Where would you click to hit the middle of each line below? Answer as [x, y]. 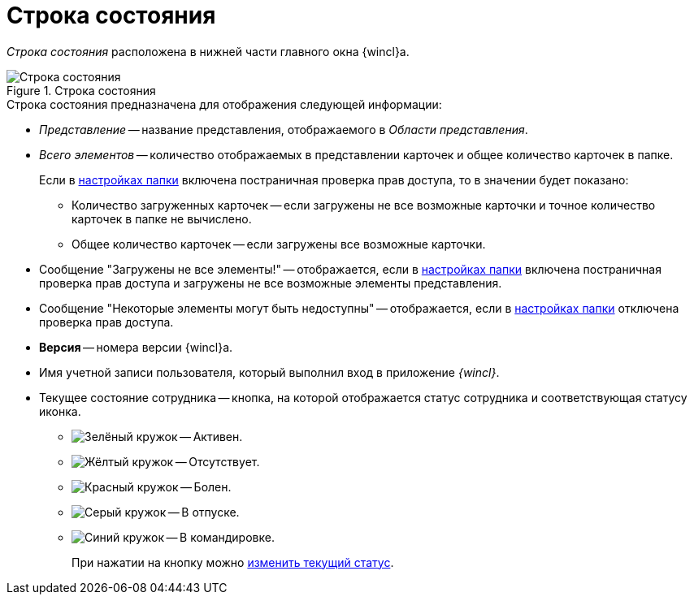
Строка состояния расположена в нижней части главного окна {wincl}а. [208, 51]
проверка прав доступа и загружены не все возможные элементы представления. [271, 283]
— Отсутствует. [217, 461]
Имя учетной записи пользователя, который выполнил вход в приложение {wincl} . [269, 372]
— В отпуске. [204, 512]
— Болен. [206, 486]
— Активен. [211, 436]
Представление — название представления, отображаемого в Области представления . [284, 129]
